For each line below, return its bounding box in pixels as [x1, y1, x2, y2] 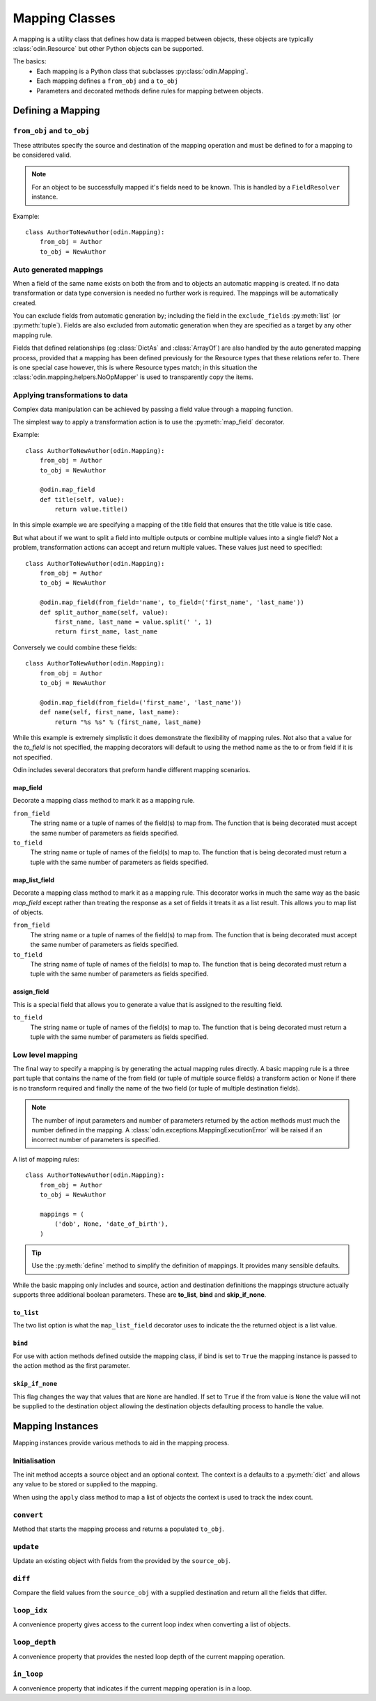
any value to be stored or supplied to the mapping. [13, 1480, 158, 1488]
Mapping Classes [13, 10, 116, 26]
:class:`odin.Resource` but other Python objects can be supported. [13, 44, 204, 52]
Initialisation [13, 1456, 56, 1465]
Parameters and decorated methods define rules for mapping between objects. [36, 86, 264, 95]
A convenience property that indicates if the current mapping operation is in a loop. [13, 1684, 252, 1693]
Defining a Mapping [13, 105, 100, 116]
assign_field [13, 987, 49, 996]
